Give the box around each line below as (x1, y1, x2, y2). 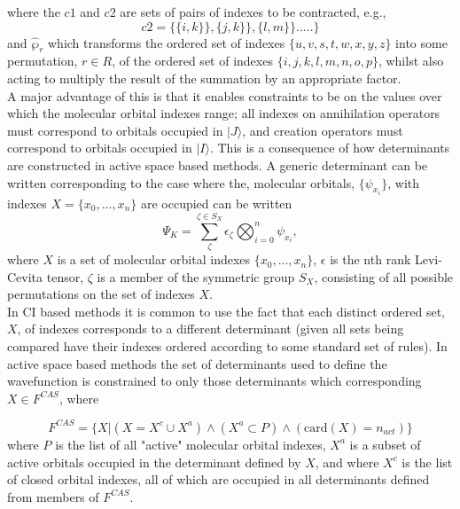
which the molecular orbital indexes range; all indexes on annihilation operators (7, 104, 441, 122)
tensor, (46, 267, 84, 286)
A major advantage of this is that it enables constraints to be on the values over (7, 86, 442, 105)
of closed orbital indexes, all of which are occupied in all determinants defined (7, 470, 430, 489)
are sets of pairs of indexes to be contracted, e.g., (120, 3, 386, 20)
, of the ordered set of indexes (112, 51, 273, 70)
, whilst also (378, 51, 444, 70)
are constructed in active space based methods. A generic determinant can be (7, 155, 428, 174)
